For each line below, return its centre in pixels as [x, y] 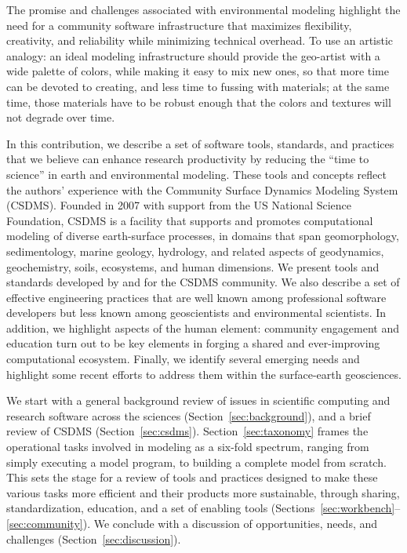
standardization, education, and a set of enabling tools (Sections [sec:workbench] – [203, 508]
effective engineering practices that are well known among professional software [196, 297]
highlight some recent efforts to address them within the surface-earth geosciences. [204, 374]
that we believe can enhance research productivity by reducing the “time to [188, 159]
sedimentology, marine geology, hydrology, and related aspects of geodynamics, [195, 251]
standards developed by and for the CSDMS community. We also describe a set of [203, 282]
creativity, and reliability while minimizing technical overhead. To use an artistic [200, 40]
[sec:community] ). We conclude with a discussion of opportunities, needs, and [192, 523]
